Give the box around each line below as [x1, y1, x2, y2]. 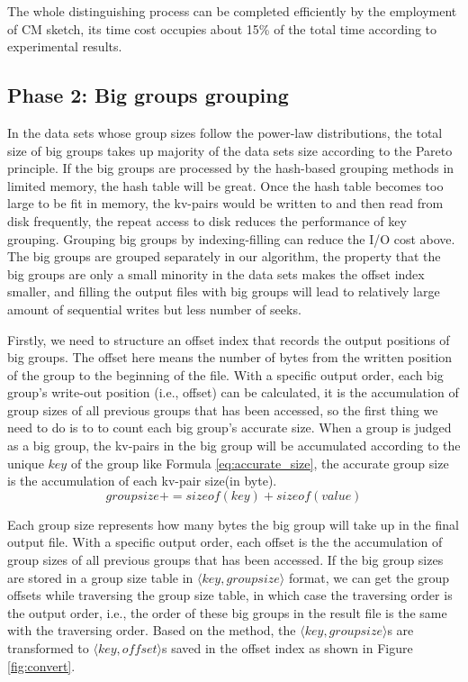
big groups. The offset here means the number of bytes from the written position [7, 348, 453, 367]
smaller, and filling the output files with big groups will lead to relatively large [7, 282, 440, 301]
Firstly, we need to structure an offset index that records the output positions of [7, 330, 450, 349]
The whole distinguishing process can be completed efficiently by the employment [7, 2, 457, 20]
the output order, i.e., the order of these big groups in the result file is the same [7, 603, 447, 622]
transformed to [7, 639, 89, 658]
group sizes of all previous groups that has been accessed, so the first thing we [7, 400, 438, 419]
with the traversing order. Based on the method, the [7, 621, 296, 640]
